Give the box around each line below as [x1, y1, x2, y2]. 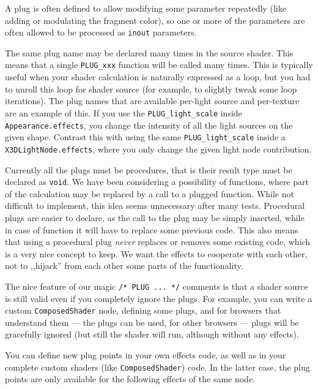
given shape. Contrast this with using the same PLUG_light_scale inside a [5, 130, 286, 143]
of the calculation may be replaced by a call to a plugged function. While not [5, 187, 294, 200]
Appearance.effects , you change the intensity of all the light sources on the [5, 118, 293, 131]
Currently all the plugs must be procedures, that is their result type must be [5, 163, 292, 176]
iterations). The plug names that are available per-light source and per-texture [5, 94, 300, 107]
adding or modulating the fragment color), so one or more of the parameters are [5, 13, 305, 26]
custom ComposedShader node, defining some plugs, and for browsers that [5, 304, 281, 317]
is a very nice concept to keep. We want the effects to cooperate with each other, [5, 247, 308, 260]
